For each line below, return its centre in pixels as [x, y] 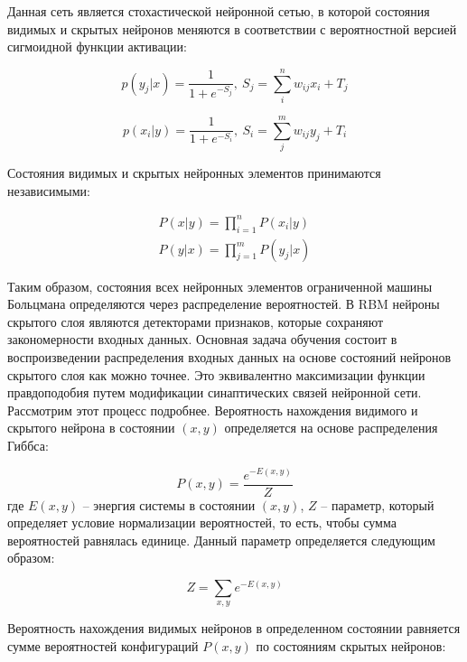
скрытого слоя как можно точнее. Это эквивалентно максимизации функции [216, 374]
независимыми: [49, 190]
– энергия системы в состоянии [169, 504]
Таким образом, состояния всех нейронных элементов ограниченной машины [220, 286]
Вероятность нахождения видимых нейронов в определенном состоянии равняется [234, 628]
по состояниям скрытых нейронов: [351, 645]
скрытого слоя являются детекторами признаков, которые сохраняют [196, 321]
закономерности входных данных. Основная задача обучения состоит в [202, 339]
